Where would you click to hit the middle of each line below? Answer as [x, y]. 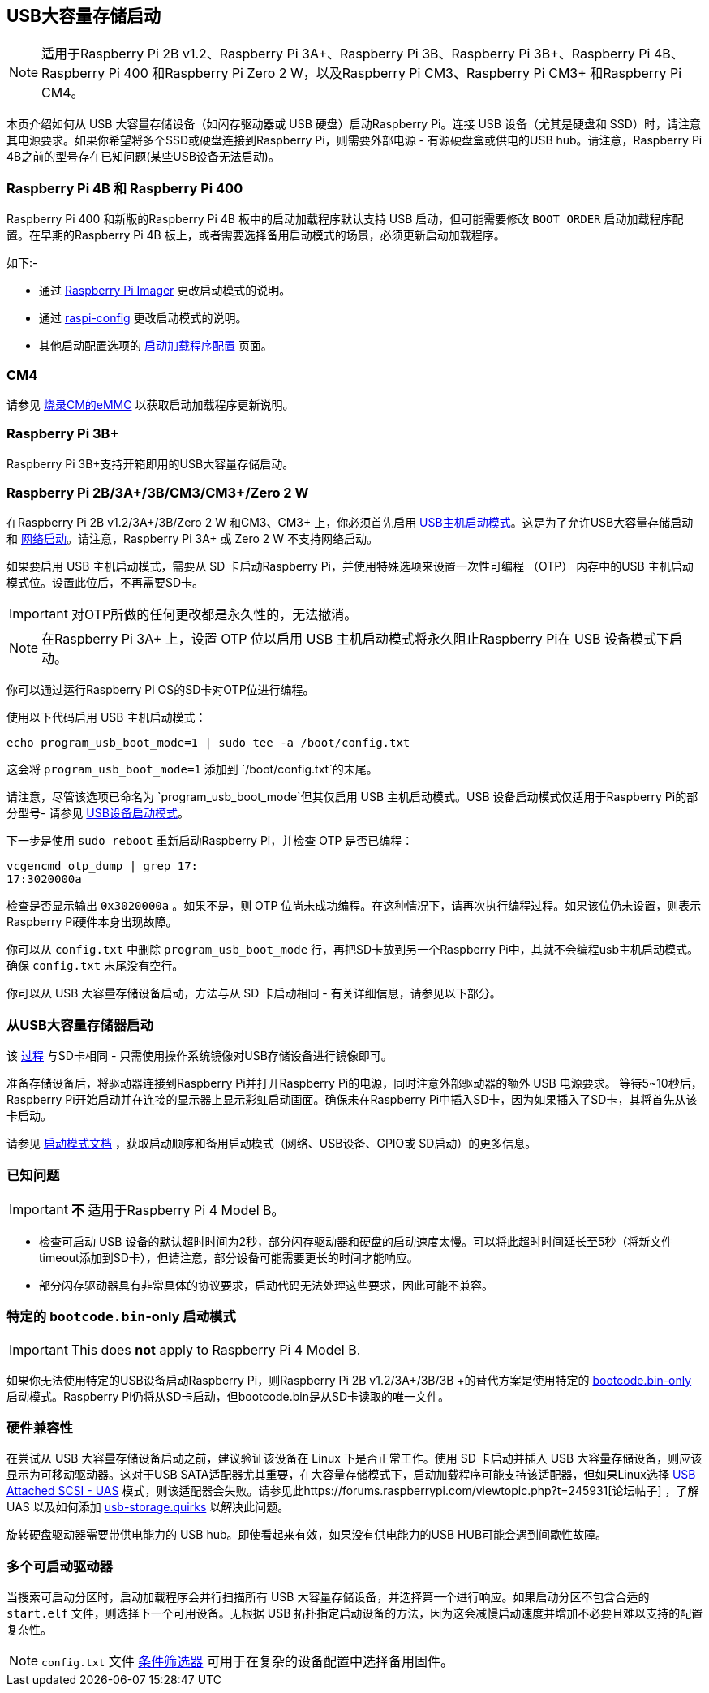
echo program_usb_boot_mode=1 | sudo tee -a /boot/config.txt [208, 743]
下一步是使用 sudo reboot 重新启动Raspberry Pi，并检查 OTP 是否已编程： [210, 841]
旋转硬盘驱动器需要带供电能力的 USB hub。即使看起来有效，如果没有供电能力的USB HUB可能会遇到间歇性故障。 [307, 1535]
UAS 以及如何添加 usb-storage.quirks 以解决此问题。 [148, 1507]
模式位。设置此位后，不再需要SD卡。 [105, 583]
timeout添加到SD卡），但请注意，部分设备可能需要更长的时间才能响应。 [229, 1257]
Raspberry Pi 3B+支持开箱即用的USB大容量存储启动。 [150, 463]
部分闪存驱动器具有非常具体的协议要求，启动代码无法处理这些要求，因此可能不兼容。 [266, 1285]
